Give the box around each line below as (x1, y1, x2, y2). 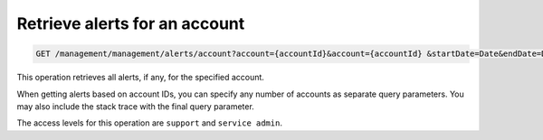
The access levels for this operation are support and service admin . (16, 117, 282, 128)
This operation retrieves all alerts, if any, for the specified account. (16, 72, 264, 83)
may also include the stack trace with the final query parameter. (16, 100, 255, 112)
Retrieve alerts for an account (16, 14, 245, 33)
